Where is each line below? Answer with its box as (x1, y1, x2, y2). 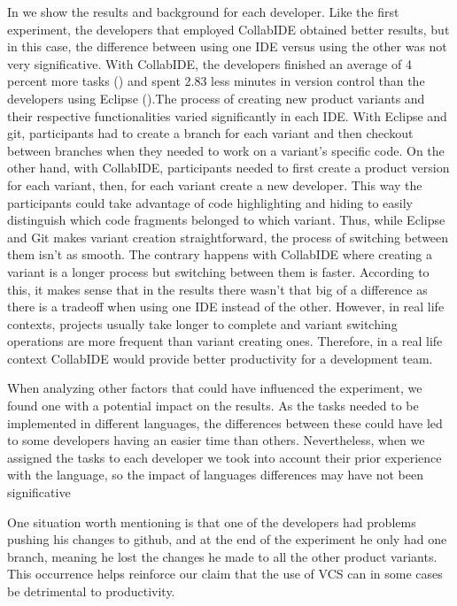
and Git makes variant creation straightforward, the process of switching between (7, 227, 449, 246)
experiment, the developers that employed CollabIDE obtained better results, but (7, 19, 450, 38)
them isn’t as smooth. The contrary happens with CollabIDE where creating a (7, 245, 432, 264)
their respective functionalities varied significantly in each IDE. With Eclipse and (7, 106, 447, 125)
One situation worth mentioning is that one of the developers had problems (7, 512, 416, 531)
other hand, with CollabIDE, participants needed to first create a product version (7, 158, 450, 177)
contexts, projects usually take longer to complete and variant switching (7, 314, 398, 333)
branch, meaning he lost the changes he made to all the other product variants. (7, 547, 438, 565)
